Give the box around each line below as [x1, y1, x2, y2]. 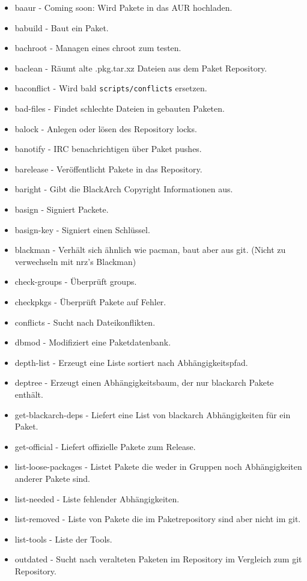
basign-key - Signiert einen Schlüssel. [14, 223, 150, 236]
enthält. [14, 388, 43, 400]
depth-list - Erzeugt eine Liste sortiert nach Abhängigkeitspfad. [14, 356, 248, 368]
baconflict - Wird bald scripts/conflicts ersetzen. [14, 82, 207, 94]
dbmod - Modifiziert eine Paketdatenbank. [14, 336, 171, 348]
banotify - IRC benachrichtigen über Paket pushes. [14, 142, 202, 155]
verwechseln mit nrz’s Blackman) [14, 255, 136, 267]
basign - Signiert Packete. [14, 203, 109, 215]
